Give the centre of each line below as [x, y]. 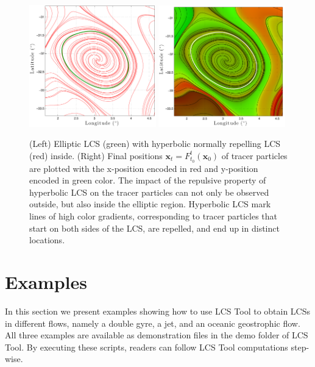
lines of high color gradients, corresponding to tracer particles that [153, 216]
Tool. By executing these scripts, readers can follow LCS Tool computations [147, 347]
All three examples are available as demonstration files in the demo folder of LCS [157, 335]
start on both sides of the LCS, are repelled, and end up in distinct [154, 228]
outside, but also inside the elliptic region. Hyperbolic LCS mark [150, 204]
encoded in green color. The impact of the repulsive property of [148, 180]
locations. [47, 240]
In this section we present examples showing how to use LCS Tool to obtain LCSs [158, 311]
